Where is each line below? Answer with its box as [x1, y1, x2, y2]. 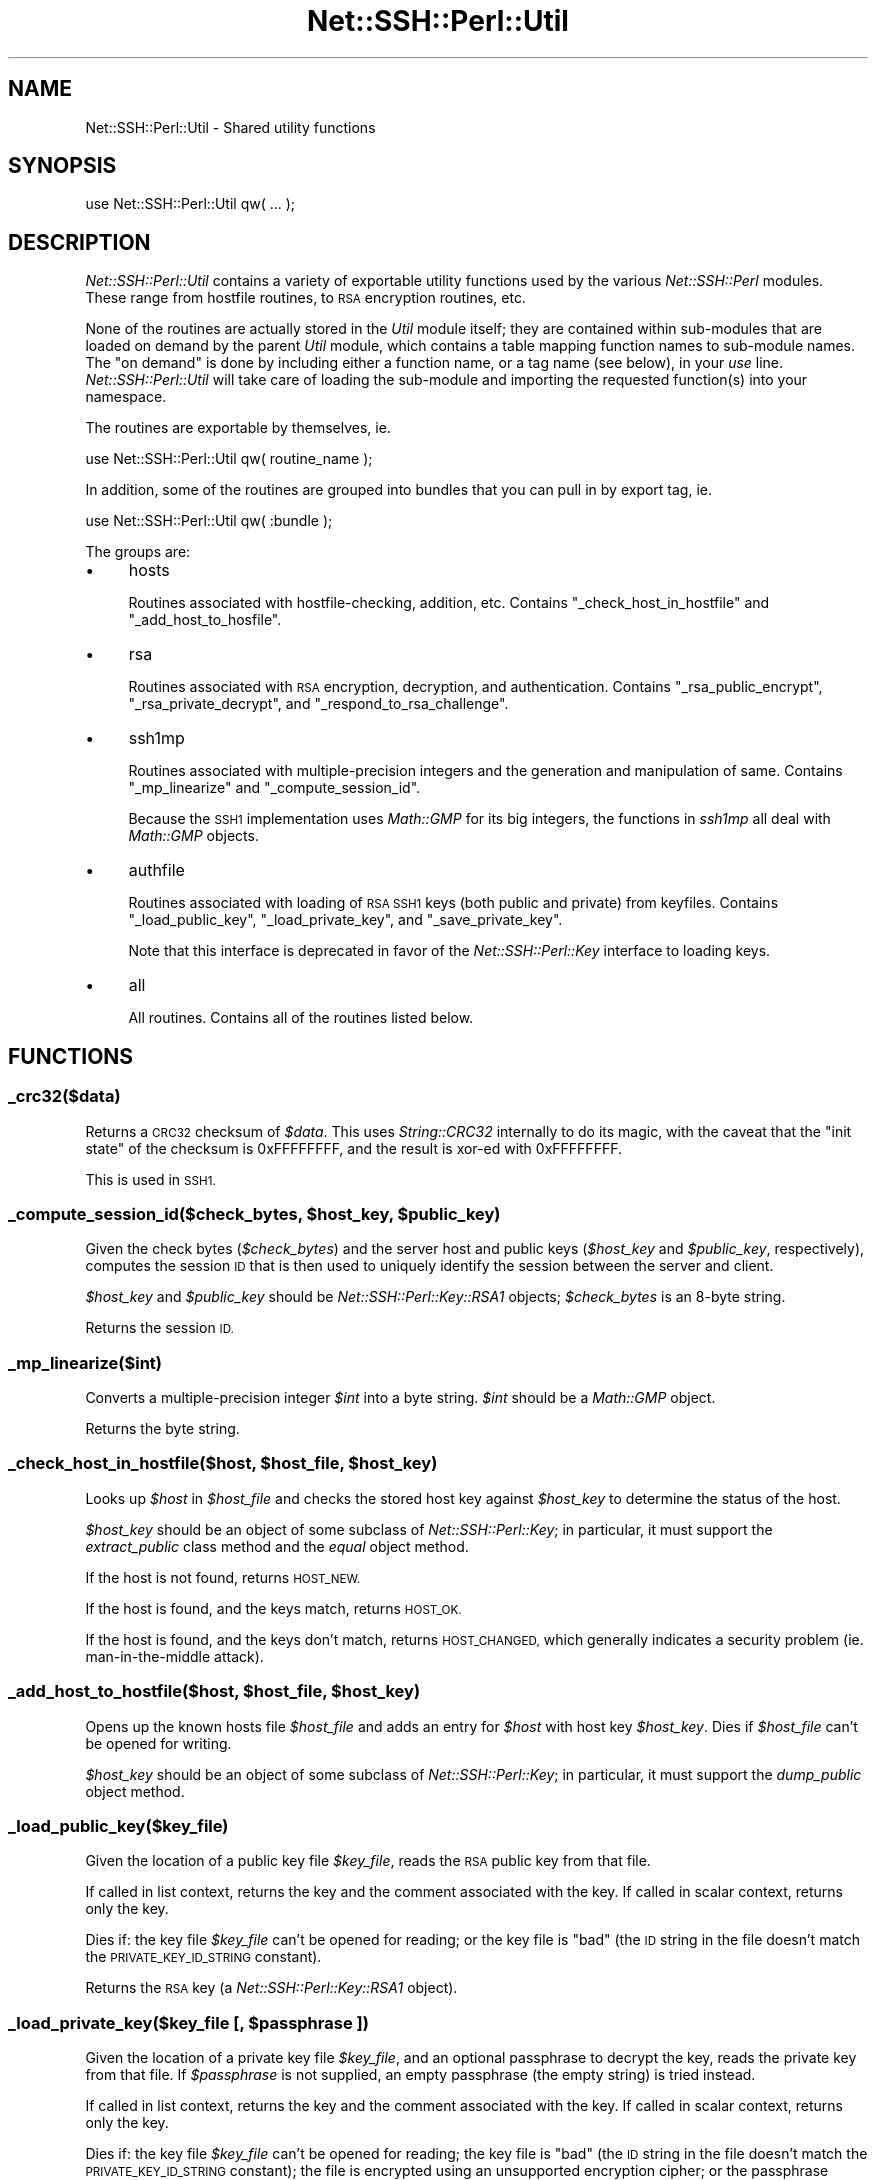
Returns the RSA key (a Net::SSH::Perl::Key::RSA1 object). [85, 1979, 458, 1997]
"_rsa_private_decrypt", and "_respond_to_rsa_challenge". [128, 695, 509, 713]
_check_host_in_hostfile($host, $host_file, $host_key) [8, 1453, 438, 1474]
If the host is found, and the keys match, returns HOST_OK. [85, 1599, 462, 1617]
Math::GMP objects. [128, 827, 259, 845]
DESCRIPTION [8, 229, 151, 255]
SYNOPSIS [8, 153, 117, 179]
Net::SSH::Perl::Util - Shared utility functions [85, 118, 376, 136]
